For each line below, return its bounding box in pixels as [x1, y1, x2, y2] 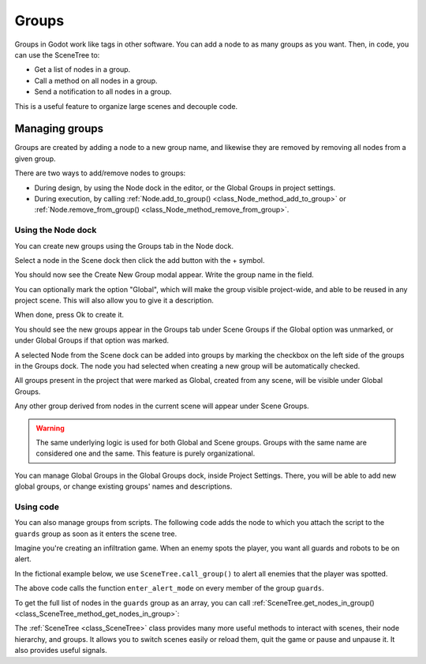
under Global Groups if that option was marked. [14, 336, 170, 345]
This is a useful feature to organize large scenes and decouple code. [14, 101, 238, 111]
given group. [14, 154, 56, 163]
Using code [14, 501, 59, 512]
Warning [35, 423, 65, 433]
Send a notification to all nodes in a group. [34, 87, 172, 96]
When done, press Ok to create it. [14, 310, 125, 320]
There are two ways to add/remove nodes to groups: [14, 168, 186, 178]
